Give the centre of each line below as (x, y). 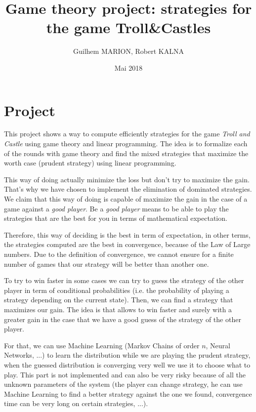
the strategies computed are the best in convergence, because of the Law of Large (127, 244)
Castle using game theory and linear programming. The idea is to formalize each (126, 144)
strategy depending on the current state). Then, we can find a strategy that (119, 300)
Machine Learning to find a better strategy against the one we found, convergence (128, 393)
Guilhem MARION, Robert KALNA (128, 51)
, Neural (218, 345)
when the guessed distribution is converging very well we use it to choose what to (127, 364)
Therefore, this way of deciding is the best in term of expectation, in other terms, (127, 234)
